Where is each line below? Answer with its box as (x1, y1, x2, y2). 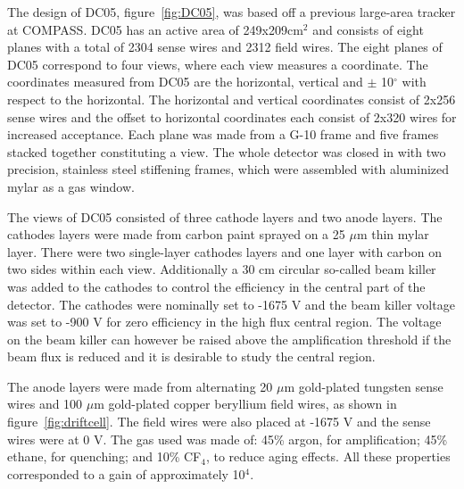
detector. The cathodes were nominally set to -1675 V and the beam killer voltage (7, 294, 455, 313)
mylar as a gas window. (7, 177, 135, 195)
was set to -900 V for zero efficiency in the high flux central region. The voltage (7, 312, 442, 331)
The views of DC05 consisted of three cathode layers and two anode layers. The (7, 207, 443, 226)
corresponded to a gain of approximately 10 (7, 464, 245, 483)
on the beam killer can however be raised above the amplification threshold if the (7, 329, 452, 348)
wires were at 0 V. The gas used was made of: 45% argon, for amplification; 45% (7, 429, 448, 448)
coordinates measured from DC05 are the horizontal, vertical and (7, 72, 363, 91)
